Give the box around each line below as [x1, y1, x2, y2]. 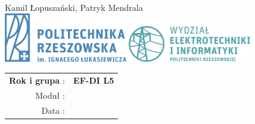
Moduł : [35, 88, 65, 101]
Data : [41, 104, 65, 116]
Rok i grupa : [9, 74, 65, 87]
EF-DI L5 [73, 74, 114, 87]
